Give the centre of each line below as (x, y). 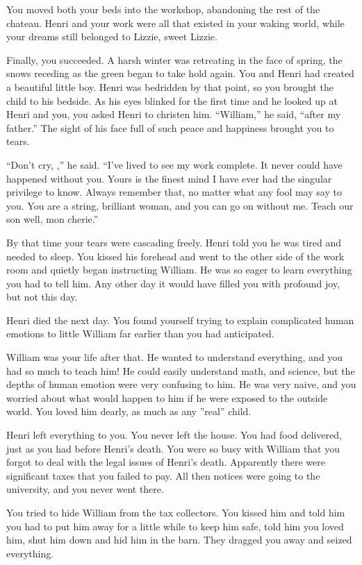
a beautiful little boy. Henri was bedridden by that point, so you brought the (170, 86)
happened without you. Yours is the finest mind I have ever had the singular (169, 178)
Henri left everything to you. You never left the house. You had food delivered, (174, 435)
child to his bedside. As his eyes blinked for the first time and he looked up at (172, 100)
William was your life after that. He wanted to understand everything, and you (175, 357)
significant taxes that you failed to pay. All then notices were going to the (163, 475)
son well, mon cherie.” (52, 219)
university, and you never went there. (85, 489)
